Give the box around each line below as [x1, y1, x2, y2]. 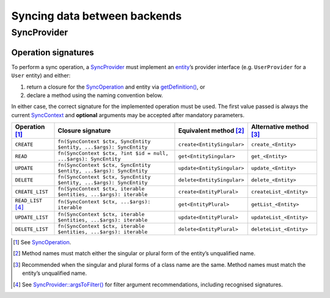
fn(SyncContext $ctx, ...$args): [57, 198, 151, 205]
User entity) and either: [11, 72, 71, 79]
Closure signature [57, 126, 111, 135]
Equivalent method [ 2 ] [178, 126, 244, 135]
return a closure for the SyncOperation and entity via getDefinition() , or [26, 83, 205, 90]
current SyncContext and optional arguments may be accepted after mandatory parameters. [11, 111, 244, 118]
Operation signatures [11, 47, 94, 57]
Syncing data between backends [11, 9, 182, 23]
